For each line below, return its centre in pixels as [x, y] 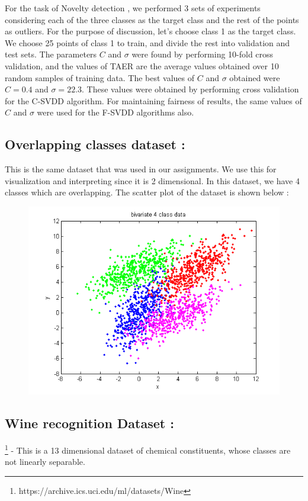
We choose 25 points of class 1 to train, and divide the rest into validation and [147, 42]
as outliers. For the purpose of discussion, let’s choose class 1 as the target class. [150, 31]
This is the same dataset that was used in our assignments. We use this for [141, 169]
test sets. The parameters [51, 54]
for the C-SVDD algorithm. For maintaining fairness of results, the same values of [153, 100]
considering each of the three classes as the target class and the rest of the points [152, 19]
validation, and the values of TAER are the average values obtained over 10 [142, 65]
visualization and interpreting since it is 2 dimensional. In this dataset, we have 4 [152, 180]
